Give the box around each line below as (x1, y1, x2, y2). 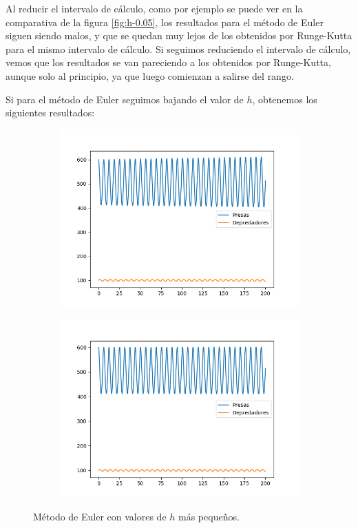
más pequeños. (178, 509, 240, 523)
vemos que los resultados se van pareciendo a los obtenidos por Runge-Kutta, (6, 55, 331, 70)
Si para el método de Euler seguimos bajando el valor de (6, 92, 244, 106)
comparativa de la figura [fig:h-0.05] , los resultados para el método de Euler (6, 14, 324, 29)
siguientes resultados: (6, 105, 95, 120)
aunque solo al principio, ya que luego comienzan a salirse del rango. (6, 68, 294, 83)
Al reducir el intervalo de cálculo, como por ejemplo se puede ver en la (6, 1, 303, 15)
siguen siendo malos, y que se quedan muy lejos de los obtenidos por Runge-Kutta (6, 28, 352, 43)
